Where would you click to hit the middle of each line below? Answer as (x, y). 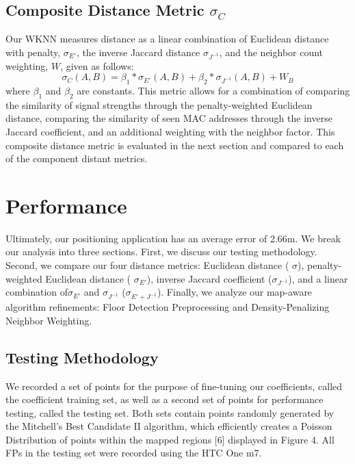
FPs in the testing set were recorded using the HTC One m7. (134, 453)
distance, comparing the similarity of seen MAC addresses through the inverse (169, 118)
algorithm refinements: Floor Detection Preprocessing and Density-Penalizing (168, 307)
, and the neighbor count (271, 52)
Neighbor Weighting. (49, 320)
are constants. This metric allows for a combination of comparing (213, 90)
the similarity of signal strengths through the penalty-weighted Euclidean (159, 104)
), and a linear (318, 278)
